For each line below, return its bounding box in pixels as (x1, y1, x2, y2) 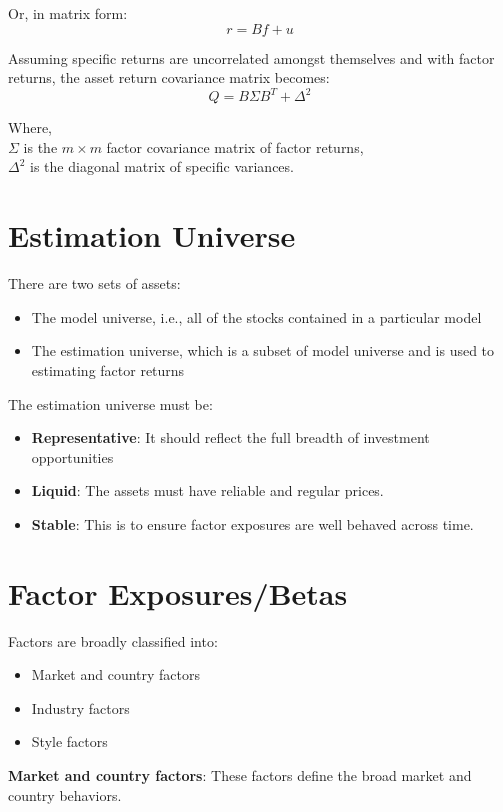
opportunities (31, 446, 114, 467)
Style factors (31, 731, 108, 752)
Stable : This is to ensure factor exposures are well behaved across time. (31, 513, 474, 534)
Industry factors (31, 697, 130, 718)
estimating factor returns (31, 359, 185, 380)
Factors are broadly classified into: (8, 630, 218, 651)
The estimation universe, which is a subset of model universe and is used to (31, 340, 495, 361)
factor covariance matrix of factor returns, (106, 136, 364, 157)
